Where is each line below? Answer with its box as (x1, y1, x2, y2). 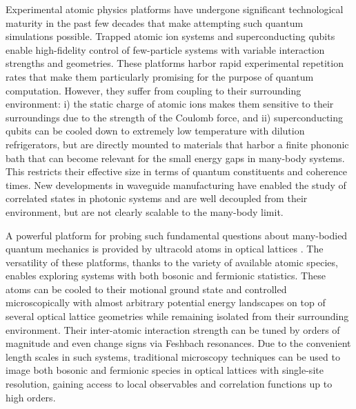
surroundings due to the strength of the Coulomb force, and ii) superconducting (6, 110, 344, 124)
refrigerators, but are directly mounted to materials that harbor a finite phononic (6, 137, 349, 151)
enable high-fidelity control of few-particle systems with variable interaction (6, 42, 325, 57)
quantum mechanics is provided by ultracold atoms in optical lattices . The (6, 241, 324, 256)
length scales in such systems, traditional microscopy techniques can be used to (6, 349, 340, 363)
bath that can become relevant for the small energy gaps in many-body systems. (6, 150, 345, 165)
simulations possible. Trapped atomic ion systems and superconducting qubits (6, 29, 335, 43)
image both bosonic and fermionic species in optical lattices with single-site (6, 363, 324, 377)
